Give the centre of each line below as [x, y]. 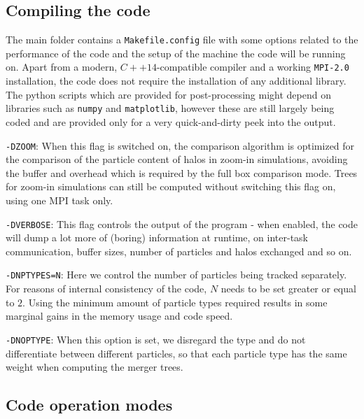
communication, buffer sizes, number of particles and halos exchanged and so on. [179, 251]
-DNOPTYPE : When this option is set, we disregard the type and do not [156, 339]
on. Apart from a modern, [62, 67]
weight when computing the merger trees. [94, 367]
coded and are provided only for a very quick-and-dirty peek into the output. [171, 121]
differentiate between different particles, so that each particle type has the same [176, 353]
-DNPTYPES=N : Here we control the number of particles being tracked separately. [176, 275]
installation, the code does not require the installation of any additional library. [176, 81]
